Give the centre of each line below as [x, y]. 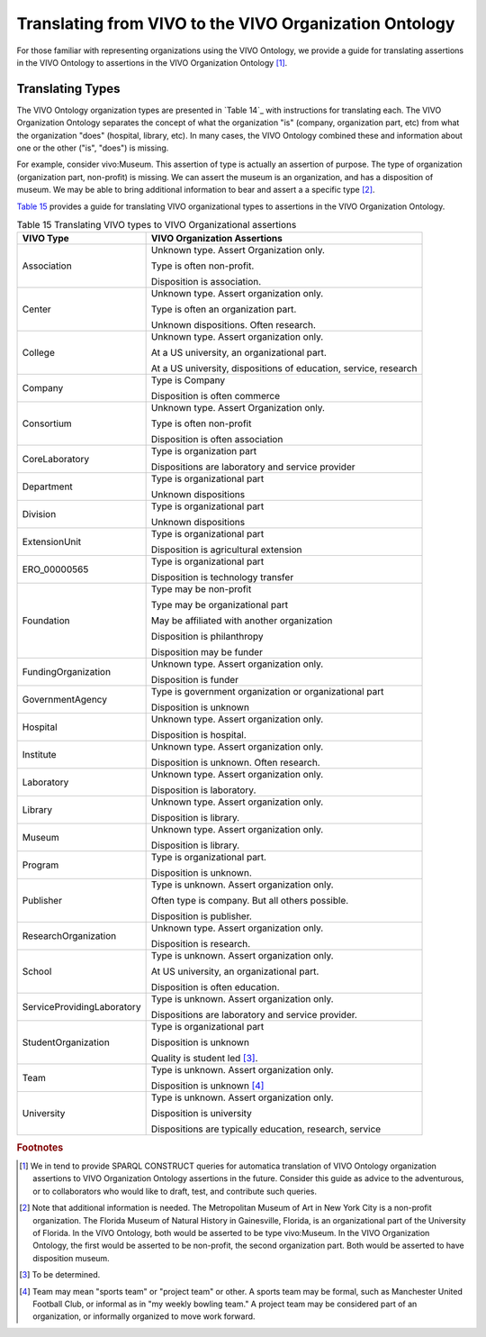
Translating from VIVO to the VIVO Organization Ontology [236, 23]
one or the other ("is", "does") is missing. [93, 148]
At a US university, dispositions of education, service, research [284, 368]
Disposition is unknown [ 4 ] [207, 1086]
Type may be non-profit [201, 589]
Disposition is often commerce [216, 396]
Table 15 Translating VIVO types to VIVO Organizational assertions [157, 225]
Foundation [46, 621]
